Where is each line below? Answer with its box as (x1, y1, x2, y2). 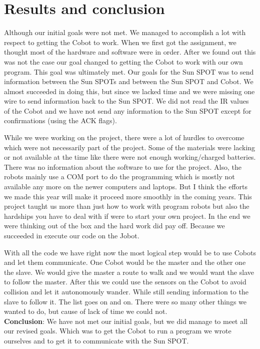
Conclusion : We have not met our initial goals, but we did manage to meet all (4, 315, 247, 326)
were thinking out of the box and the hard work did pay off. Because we (4, 220, 225, 231)
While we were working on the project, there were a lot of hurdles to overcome (4, 132, 244, 143)
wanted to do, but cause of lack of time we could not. (4, 306, 167, 316)
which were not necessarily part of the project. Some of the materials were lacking (4, 142, 255, 152)
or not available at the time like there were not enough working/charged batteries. (4, 152, 256, 162)
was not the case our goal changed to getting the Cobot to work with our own (4, 56, 243, 67)
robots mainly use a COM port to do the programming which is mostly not (4, 171, 235, 182)
